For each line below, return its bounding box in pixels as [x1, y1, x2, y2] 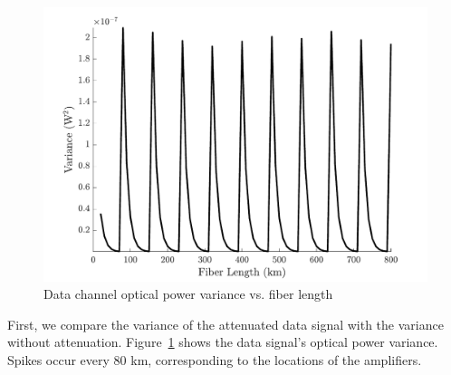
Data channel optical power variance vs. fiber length [43, 284, 333, 303]
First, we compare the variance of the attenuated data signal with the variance [7, 314, 444, 333]
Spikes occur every [7, 351, 110, 370]
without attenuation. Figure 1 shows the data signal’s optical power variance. [7, 332, 438, 351]
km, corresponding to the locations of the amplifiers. [130, 351, 422, 370]
